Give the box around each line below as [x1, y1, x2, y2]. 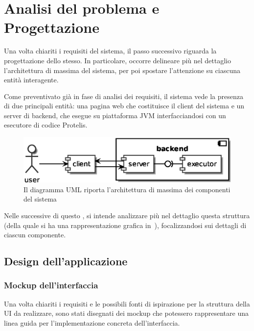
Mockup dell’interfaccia [4, 279, 98, 291]
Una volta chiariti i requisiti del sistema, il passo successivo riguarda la [4, 46, 217, 56]
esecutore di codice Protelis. [4, 120, 88, 130]
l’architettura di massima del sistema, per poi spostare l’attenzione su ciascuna [4, 65, 240, 75]
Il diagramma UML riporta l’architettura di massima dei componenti [23, 184, 231, 194]
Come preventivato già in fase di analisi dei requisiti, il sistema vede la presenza [4, 91, 243, 101]
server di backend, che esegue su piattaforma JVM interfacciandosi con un [4, 110, 226, 120]
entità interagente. [4, 75, 59, 85]
